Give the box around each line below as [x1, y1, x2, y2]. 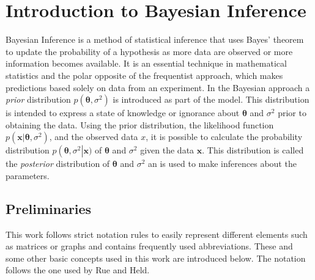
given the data [140, 144, 195, 157]
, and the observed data [49, 130, 138, 143]
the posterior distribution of [6, 157, 110, 170]
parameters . [6, 169, 50, 182]
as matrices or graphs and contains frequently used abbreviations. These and [6, 240, 293, 252]
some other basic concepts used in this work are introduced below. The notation [6, 251, 306, 264]
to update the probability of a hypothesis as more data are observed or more [6, 45, 293, 57]
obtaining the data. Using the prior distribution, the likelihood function [6, 118, 274, 131]
